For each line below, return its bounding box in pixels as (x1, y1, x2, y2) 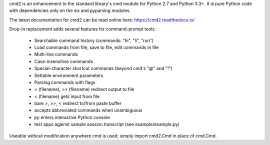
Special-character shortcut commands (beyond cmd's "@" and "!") (34, 65, 172, 71)
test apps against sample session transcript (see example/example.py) (34, 121, 180, 127)
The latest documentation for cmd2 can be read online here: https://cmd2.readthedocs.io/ (9, 16, 195, 22)
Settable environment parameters (34, 72, 103, 78)
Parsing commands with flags (34, 79, 95, 85)
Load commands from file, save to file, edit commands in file (34, 44, 159, 50)
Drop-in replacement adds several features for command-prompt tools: (9, 26, 156, 32)
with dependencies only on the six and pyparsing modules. (9, 7, 131, 13)
